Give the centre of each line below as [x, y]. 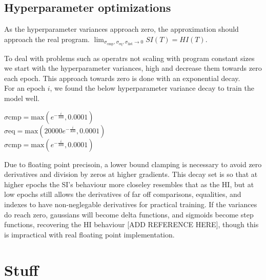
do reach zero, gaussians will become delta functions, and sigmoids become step [129, 214]
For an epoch [25, 88]
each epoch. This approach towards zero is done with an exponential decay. [122, 78]
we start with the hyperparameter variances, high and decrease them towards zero [133, 68]
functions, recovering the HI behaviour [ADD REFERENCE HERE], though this [131, 224]
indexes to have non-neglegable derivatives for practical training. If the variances [131, 204]
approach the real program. [47, 39]
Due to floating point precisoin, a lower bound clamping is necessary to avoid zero [133, 164]
